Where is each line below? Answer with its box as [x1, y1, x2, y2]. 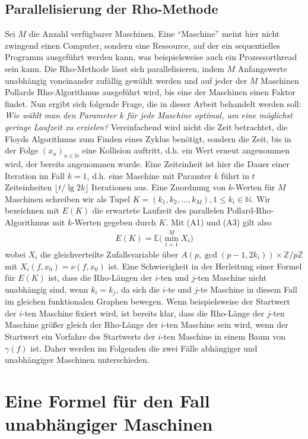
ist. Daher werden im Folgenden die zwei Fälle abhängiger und [30, 341, 258, 354]
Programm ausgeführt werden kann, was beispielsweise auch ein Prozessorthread [5, 51, 297, 63]
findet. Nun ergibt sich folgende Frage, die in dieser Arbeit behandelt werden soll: [5, 97, 301, 109]
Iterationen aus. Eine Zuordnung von [91, 181, 226, 193]
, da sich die [116, 283, 160, 295]
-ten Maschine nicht [195, 271, 267, 284]
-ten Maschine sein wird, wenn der [163, 318, 288, 331]
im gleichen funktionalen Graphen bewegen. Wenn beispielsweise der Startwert [5, 295, 290, 308]
